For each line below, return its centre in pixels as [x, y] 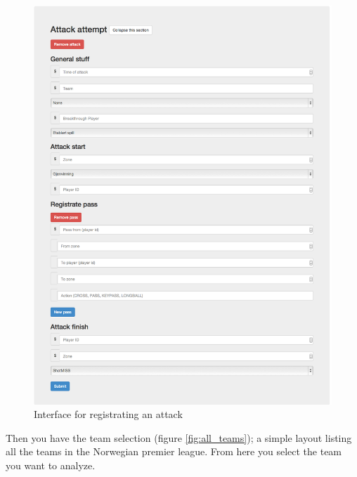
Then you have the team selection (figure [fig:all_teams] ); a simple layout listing [179, 437]
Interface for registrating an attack [108, 414]
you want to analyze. [51, 465]
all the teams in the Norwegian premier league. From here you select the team [174, 451]
